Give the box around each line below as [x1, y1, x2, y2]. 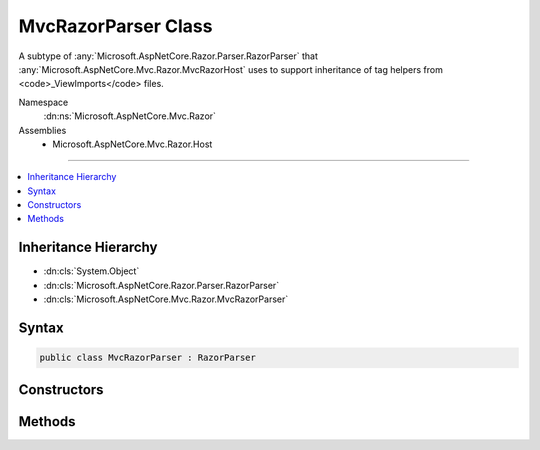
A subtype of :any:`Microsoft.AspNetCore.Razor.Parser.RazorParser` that [18, 50, 319, 62]
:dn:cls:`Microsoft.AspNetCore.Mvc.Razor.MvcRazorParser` [43, 293, 289, 305]
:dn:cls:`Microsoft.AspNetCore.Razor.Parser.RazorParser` [43, 279, 280, 291]
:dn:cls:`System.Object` [43, 265, 140, 277]
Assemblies [18, 124, 67, 136]
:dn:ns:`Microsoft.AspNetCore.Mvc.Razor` [43, 110, 217, 122]
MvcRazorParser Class [18, 15, 213, 37]
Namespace [18, 96, 69, 108]
